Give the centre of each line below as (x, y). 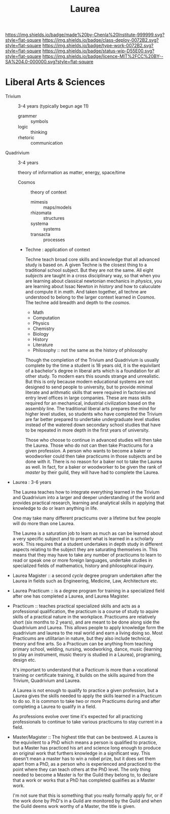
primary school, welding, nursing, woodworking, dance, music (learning (87, 649)
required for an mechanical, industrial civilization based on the (90, 403)
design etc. (24, 660)
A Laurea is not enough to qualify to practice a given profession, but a (85, 691)
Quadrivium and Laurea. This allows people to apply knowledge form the (88, 628)
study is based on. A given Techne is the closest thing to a (86, 265)
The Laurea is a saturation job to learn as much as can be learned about (88, 533)
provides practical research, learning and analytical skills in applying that (88, 503)
